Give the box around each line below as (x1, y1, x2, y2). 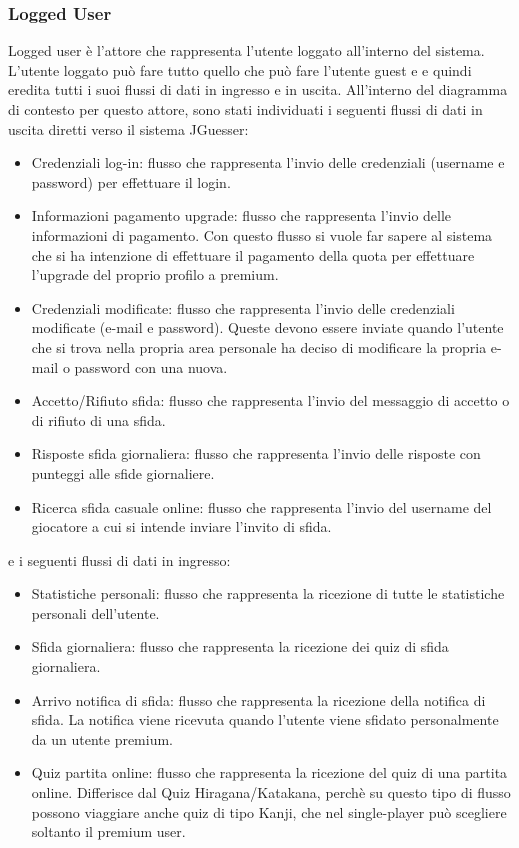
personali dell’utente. (31, 602, 160, 623)
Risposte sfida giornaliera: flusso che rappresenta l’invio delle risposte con (31, 443, 481, 464)
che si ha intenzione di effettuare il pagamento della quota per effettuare (31, 244, 475, 265)
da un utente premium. (31, 728, 174, 749)
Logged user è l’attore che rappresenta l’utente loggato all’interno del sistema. (8, 40, 485, 61)
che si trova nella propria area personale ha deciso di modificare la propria (31, 336, 487, 357)
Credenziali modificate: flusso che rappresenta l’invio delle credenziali (31, 297, 455, 318)
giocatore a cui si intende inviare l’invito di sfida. (31, 516, 332, 537)
